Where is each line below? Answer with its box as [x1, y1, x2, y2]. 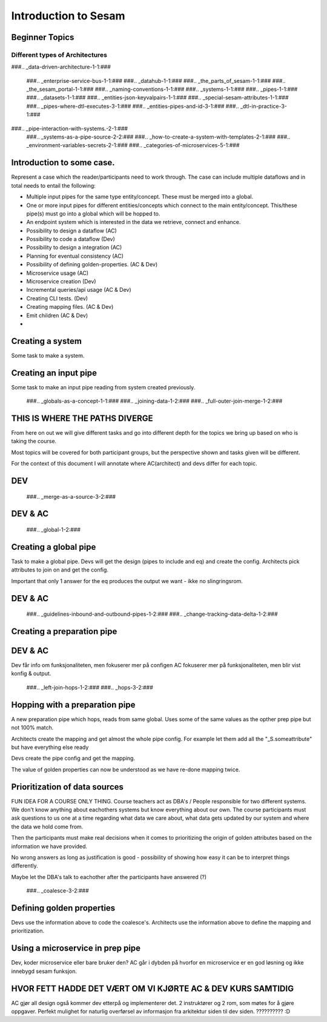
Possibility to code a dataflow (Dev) [26, 236, 115, 243]
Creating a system [11, 336, 82, 346]
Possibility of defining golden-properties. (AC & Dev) [26, 261, 158, 268]
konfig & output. [11, 670, 51, 677]
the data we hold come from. [11, 823, 84, 830]
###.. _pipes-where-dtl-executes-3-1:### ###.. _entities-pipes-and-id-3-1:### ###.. [26, 102, 239, 110]
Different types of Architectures [11, 50, 108, 59]
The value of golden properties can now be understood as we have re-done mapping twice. [11, 766, 240, 773]
